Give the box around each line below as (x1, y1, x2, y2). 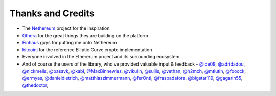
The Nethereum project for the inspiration (22, 25, 110, 31)
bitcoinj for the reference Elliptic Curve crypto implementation (22, 46, 152, 53)
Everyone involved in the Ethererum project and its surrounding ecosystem (22, 54, 180, 60)
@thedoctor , (22, 82, 49, 88)
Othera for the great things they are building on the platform (22, 32, 148, 38)
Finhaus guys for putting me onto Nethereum (22, 40, 117, 46)
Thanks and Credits (9, 8, 95, 19)
